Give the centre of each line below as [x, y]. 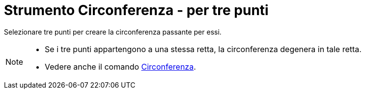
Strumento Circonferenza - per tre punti [136, 10]
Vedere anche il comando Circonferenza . [120, 66]
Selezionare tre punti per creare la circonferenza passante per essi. [113, 32]
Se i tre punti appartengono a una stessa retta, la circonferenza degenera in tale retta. [203, 49]
